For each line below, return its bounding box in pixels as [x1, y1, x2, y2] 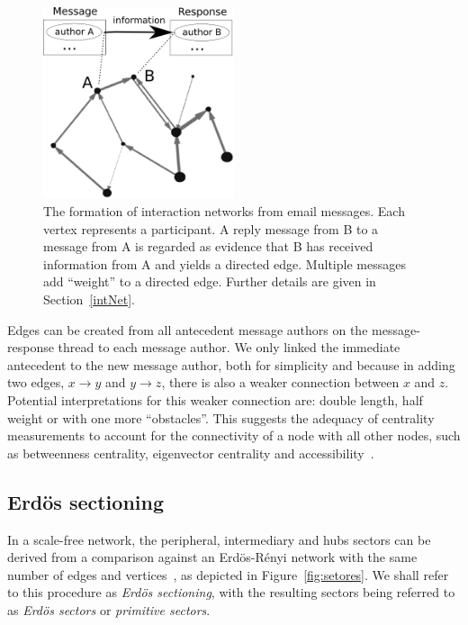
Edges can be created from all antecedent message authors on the [7, 320, 368, 339]
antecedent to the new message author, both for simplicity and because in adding [7, 355, 455, 374]
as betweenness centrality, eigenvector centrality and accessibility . [7, 443, 374, 462]
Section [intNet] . [43, 289, 135, 308]
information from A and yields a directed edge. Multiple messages [43, 254, 406, 273]
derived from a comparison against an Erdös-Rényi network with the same [7, 548, 418, 566]
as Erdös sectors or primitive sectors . [7, 600, 211, 619]
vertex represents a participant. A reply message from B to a [43, 219, 379, 238]
